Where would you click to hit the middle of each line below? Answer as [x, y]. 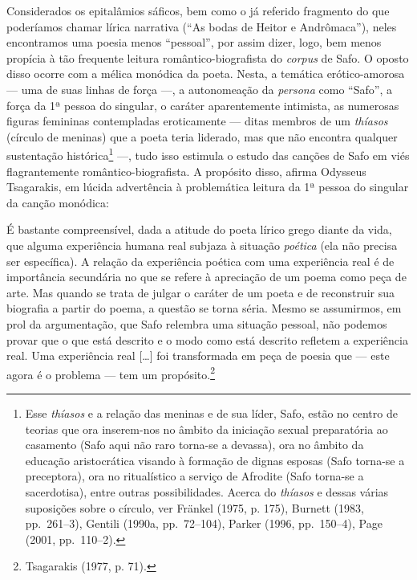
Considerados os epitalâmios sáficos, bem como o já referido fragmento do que [198, 10]
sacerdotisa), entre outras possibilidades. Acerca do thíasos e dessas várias [207, 491]
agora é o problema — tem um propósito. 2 [111, 373]
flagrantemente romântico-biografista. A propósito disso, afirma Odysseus [186, 171]
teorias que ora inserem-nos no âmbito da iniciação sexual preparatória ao [206, 429]
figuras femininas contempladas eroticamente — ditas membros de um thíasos [197, 121]
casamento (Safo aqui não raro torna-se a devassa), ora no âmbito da [194, 445]
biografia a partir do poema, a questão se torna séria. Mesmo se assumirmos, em [204, 308]
